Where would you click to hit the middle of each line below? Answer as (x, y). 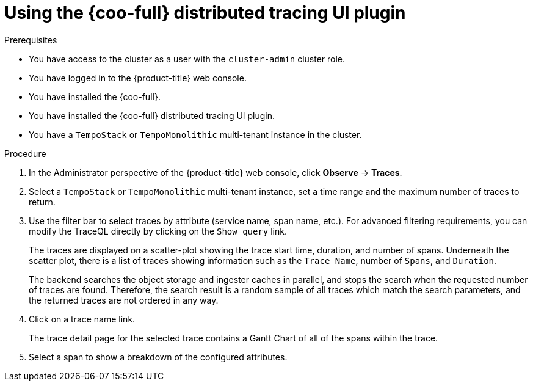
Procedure (25, 153)
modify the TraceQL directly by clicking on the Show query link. (158, 231)
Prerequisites (31, 40)
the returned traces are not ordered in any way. (124, 300)
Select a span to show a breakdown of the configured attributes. (158, 357)
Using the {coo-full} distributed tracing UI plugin (205, 13)
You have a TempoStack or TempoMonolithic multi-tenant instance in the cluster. (195, 134)
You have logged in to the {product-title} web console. (138, 78)
